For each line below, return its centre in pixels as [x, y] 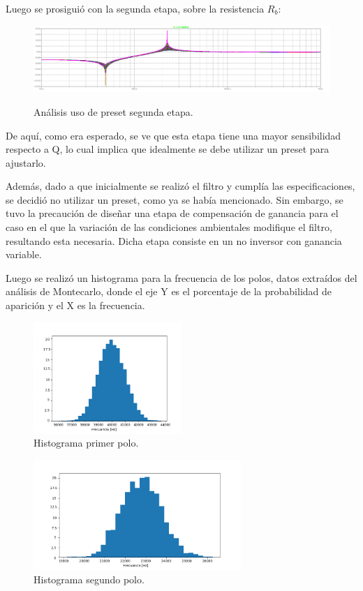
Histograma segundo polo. [89, 579]
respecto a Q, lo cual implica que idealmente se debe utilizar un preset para [168, 149]
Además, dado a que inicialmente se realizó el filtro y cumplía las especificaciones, [180, 186]
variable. [24, 254]
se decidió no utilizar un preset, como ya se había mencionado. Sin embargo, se [175, 199]
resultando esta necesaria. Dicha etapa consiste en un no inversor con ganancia [174, 240]
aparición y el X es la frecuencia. [75, 305]
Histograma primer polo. [86, 443]
